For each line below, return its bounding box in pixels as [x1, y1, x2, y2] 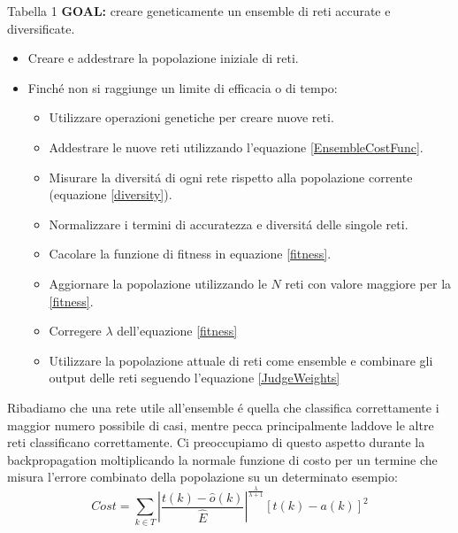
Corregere [49, 321, 102, 340]
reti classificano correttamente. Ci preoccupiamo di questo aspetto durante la [7, 433, 425, 452]
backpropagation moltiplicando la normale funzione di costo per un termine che [7, 450, 438, 468]
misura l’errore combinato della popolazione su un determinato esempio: [7, 467, 398, 486]
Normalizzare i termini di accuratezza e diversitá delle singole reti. [49, 214, 408, 233]
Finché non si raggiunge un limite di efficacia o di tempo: [27, 78, 338, 97]
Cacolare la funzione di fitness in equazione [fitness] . [49, 244, 332, 263]
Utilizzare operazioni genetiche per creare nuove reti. [49, 108, 334, 127]
